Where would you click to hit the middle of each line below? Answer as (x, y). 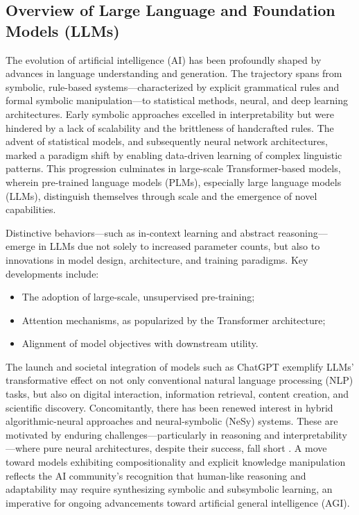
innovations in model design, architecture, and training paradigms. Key (157, 259)
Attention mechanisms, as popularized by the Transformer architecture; (174, 320)
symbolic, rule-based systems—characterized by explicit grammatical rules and (173, 86)
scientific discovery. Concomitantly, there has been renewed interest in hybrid (169, 407)
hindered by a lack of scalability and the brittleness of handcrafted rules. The (170, 127)
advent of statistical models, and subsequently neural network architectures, (167, 141)
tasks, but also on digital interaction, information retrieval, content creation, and (177, 394)
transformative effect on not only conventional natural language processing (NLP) (179, 380)
